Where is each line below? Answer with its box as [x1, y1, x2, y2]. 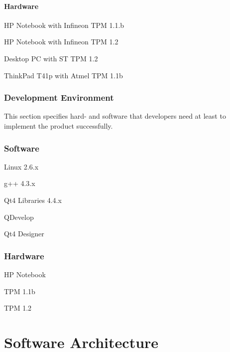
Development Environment [4, 91, 114, 104]
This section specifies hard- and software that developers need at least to [4, 111, 226, 121]
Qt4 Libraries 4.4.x [4, 194, 62, 205]
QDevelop [4, 211, 34, 222]
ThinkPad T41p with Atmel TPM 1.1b [4, 70, 123, 80]
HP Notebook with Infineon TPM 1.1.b [4, 19, 124, 30]
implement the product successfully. [4, 120, 113, 131]
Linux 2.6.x [4, 161, 39, 172]
